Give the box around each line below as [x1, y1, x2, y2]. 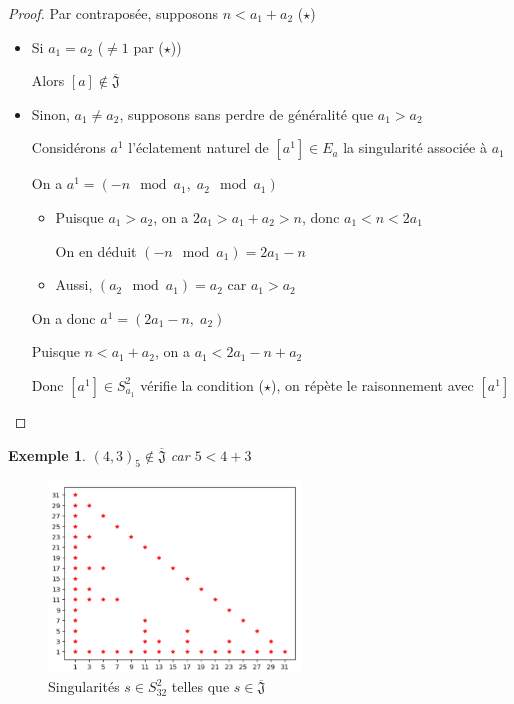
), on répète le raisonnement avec [271, 374, 474, 395]
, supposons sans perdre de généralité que [119, 103, 374, 124]
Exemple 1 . [8, 444, 86, 465]
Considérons [31, 137, 106, 158]
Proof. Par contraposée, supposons [8, 3, 219, 23]
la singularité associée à [343, 137, 487, 158]
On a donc [31, 307, 96, 328]
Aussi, [55, 274, 93, 295]
